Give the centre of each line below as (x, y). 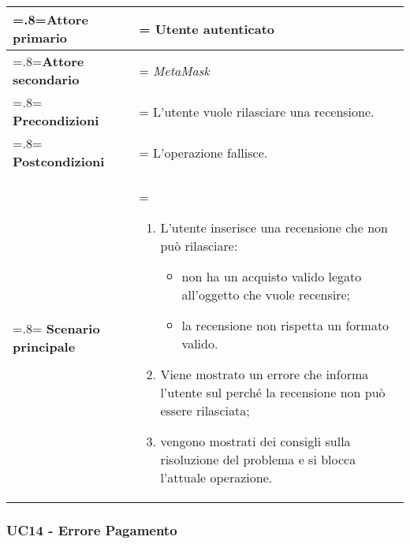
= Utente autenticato (207, 28)
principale (44, 346)
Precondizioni (56, 120)
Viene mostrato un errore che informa (265, 374)
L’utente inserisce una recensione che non (274, 227)
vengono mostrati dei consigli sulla (255, 441)
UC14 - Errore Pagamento (92, 529)
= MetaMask (174, 70)
